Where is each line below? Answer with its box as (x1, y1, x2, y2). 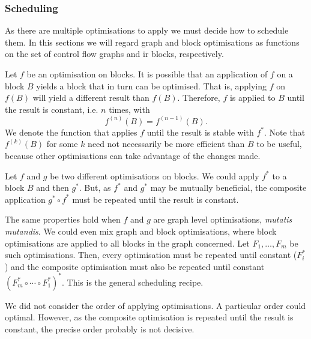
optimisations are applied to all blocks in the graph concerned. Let (5, 236, 250, 249)
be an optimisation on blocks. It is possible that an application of (26, 68, 268, 80)
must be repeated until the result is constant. (72, 193, 239, 205)
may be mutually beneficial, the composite (150, 181, 307, 194)
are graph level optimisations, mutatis (153, 213, 292, 226)
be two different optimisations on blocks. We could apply (50, 169, 259, 182)
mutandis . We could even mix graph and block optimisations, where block (5, 224, 277, 237)
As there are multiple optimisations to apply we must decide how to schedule (5, 24, 289, 37)
